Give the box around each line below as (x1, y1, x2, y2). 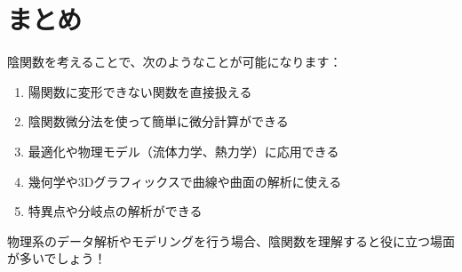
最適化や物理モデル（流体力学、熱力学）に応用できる (28, 141, 339, 160)
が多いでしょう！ (7, 249, 107, 268)
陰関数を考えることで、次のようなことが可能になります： (7, 52, 342, 71)
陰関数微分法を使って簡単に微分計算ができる (28, 112, 289, 131)
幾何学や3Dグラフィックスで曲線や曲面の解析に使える (28, 172, 342, 190)
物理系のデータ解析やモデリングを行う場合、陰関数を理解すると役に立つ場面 (7, 231, 455, 250)
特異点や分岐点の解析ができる (28, 202, 203, 220)
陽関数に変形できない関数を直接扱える (28, 82, 252, 100)
